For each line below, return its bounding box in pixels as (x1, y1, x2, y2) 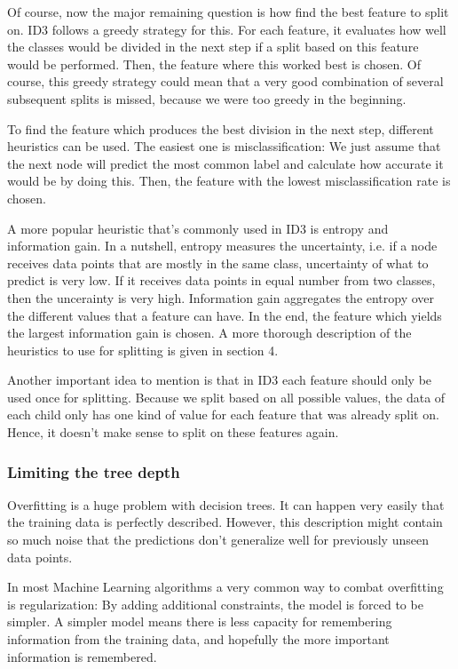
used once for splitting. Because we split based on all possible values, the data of (7, 387, 446, 406)
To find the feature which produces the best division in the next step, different (7, 119, 434, 138)
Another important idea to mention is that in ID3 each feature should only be (7, 370, 432, 389)
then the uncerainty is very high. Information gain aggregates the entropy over (7, 288, 435, 307)
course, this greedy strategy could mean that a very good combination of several (7, 72, 444, 91)
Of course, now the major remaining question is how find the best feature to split (7, 3, 449, 20)
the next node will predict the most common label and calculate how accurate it (7, 154, 444, 172)
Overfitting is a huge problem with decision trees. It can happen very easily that (7, 495, 445, 514)
